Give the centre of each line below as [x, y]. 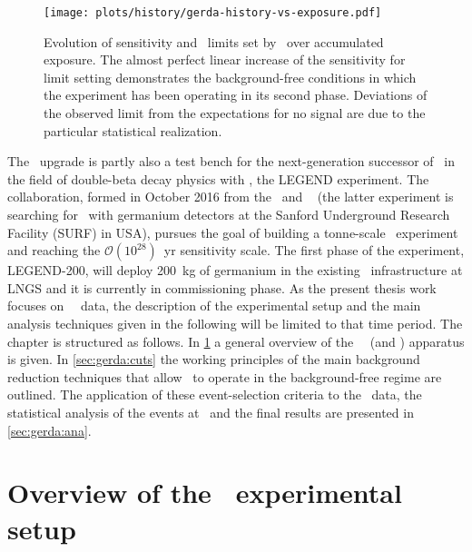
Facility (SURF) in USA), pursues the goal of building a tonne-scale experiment [233, 232]
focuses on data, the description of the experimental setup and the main [214, 306]
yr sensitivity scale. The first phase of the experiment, [314, 250]
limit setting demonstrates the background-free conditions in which [230, 77]
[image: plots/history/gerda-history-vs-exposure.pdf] [213, 13]
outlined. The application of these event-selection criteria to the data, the [215, 394]
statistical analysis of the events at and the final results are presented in [211, 412]
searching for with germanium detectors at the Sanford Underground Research [229, 214]
